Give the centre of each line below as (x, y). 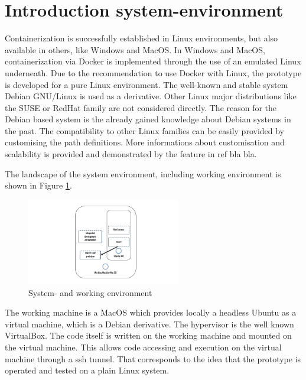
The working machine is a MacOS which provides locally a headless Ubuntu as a (151, 312)
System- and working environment (90, 292)
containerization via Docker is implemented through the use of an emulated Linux (153, 61)
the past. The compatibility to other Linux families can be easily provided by (145, 130)
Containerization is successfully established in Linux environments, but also (141, 38)
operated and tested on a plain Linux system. (87, 370)
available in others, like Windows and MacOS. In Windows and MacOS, (135, 49)
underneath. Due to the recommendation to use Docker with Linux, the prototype (153, 72)
